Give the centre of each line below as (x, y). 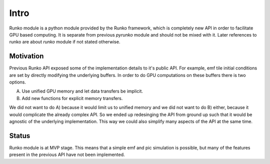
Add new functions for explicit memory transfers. (72, 98)
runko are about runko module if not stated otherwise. (65, 42)
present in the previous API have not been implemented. (67, 154)
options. (18, 82)
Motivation (26, 56)
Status (20, 136)
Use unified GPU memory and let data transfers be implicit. (82, 91)
